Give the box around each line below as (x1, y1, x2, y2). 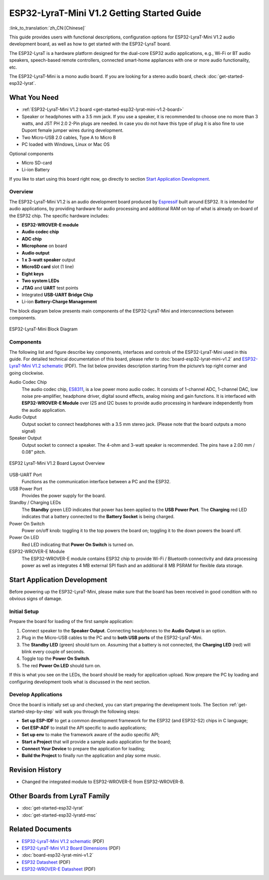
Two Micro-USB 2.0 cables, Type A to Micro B (21, 134, 117, 140)
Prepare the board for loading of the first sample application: (9, 618, 134, 624)
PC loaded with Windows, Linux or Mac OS (21, 141, 110, 147)
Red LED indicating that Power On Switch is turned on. (21, 542, 134, 548)
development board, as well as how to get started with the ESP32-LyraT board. (9, 41, 171, 47)
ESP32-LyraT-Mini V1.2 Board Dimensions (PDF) (21, 845, 121, 851)
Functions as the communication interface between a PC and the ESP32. (21, 479, 171, 485)
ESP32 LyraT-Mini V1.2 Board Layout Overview (9, 460, 105, 466)
